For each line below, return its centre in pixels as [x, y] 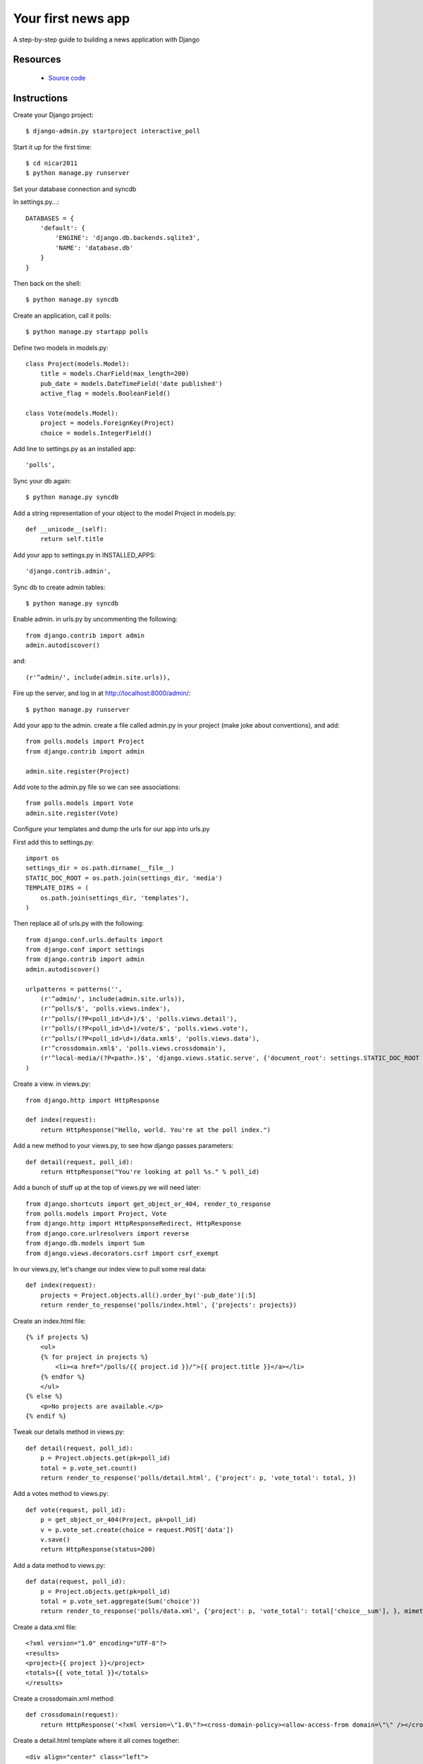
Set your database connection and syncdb [75, 189]
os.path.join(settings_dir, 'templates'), [115, 898]
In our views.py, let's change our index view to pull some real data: [110, 1269]
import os [42, 858]
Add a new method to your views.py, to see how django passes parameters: [123, 1146]
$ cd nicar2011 [52, 163]
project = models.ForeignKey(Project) [107, 423]
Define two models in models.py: [61, 348]
